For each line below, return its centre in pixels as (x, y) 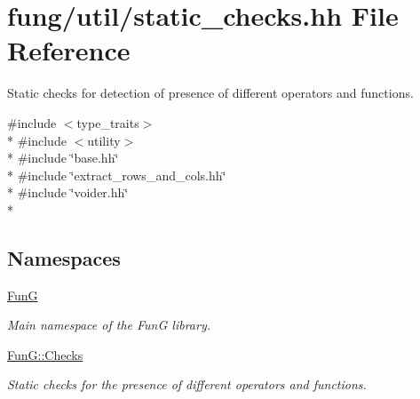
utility (104, 140)
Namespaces (64, 257)
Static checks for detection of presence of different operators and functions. (210, 93)
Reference (69, 50)
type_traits (108, 122)
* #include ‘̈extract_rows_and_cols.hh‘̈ (117, 175)
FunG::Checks (45, 354)
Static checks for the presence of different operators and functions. (187, 384)
